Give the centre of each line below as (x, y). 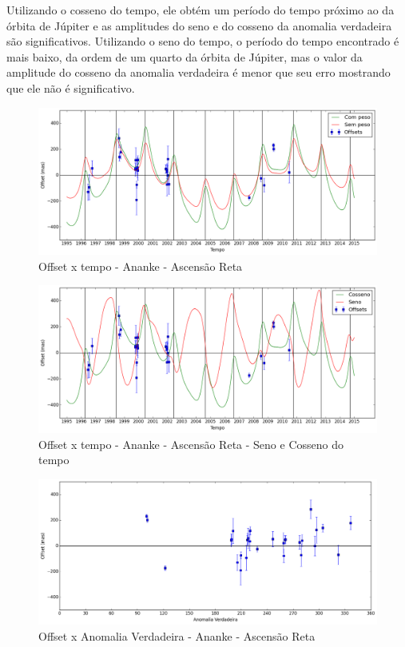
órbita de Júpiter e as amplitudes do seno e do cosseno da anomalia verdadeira (199, 25)
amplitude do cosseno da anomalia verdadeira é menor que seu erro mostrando (199, 72)
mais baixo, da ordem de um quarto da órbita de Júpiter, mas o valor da (185, 56)
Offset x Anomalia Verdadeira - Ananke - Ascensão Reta (177, 636)
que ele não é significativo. (71, 87)
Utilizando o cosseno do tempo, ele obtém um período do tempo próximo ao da (201, 10)
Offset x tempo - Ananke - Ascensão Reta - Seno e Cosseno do (191, 444)
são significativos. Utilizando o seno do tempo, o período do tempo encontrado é (203, 41)
